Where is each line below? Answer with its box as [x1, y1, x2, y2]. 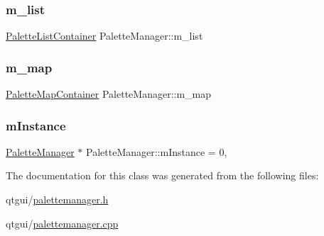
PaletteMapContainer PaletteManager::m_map [6, 86, 212, 101]
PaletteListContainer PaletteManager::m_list [6, 28, 203, 43]
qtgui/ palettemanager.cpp [6, 215, 119, 230]
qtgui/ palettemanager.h [6, 192, 109, 207]
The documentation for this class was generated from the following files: [6, 168, 319, 183]
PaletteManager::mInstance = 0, [86, 144, 227, 159]
